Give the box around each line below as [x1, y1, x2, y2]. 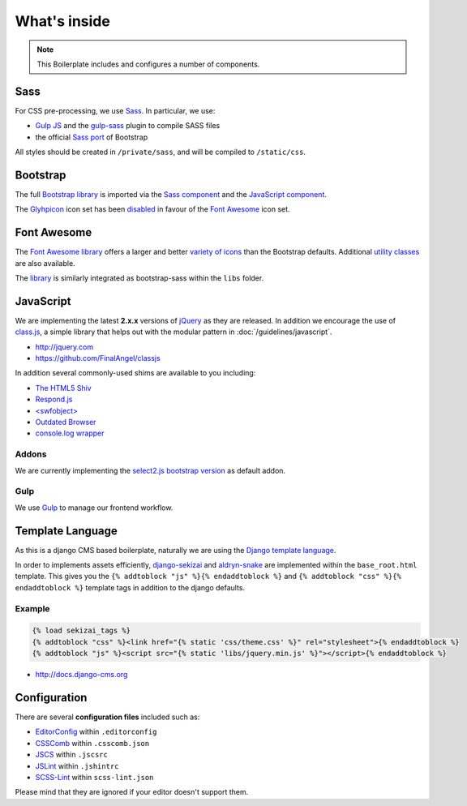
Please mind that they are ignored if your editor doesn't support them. [15, 787, 249, 797]
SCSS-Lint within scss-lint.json [35, 772, 154, 782]
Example [15, 602, 50, 614]
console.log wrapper [35, 428, 105, 438]
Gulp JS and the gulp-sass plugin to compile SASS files [35, 121, 221, 131]
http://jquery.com [35, 341, 93, 352]
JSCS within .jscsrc [35, 750, 109, 760]
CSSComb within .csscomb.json [35, 738, 150, 748]
